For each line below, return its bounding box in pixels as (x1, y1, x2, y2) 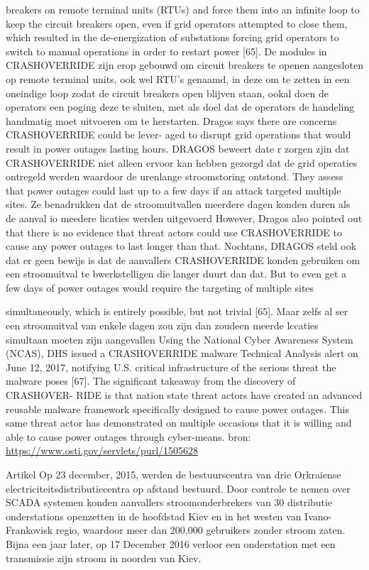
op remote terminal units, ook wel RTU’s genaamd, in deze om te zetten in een (6, 71, 350, 86)
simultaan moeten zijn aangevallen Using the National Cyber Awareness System (6, 331, 353, 346)
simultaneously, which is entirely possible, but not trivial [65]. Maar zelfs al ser (6, 304, 348, 319)
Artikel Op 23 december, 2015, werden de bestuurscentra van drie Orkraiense (6, 467, 341, 481)
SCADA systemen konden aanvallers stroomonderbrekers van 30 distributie (6, 495, 333, 510)
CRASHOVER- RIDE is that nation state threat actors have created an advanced (6, 388, 363, 402)
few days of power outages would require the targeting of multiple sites (6, 280, 314, 295)
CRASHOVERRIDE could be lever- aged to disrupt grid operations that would (6, 127, 351, 142)
